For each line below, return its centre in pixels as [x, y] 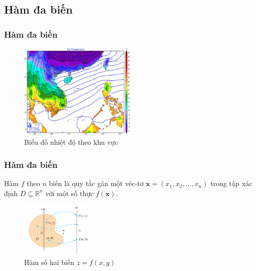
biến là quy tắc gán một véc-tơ [96, 183]
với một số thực [70, 193]
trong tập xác [231, 183]
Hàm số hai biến [49, 262]
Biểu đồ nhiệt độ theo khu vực [71, 142]
